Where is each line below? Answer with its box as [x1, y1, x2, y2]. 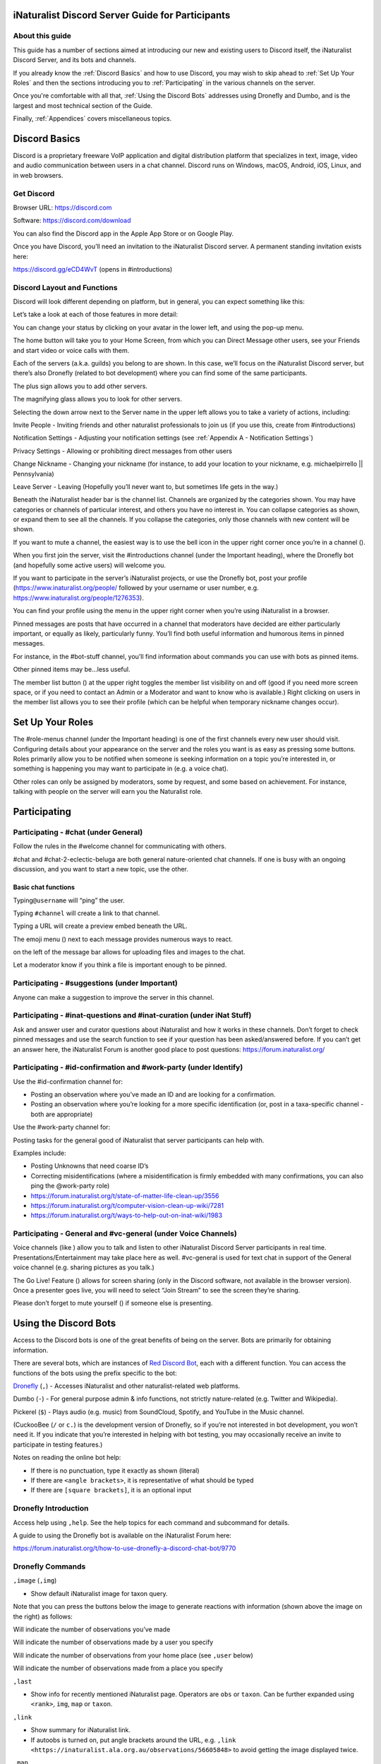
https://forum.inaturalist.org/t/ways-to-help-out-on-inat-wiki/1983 [30, 1211, 222, 1220]
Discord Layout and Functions [13, 282, 118, 292]
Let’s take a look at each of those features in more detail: [13, 310, 178, 319]
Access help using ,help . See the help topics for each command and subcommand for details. [13, 1518, 290, 1527]
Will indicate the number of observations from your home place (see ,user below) [13, 1651, 253, 1660]
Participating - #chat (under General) [13, 827, 143, 837]
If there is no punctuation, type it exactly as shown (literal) [30, 1466, 200, 1475]
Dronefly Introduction [13, 1504, 89, 1514]
